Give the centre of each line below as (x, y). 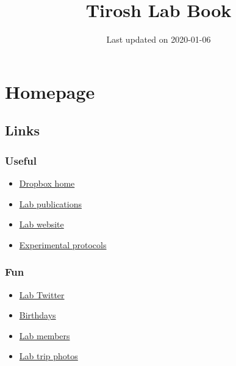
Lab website (41, 224)
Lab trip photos (48, 356)
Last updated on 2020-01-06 (159, 39)
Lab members (45, 335)
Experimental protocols (63, 244)
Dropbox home (47, 183)
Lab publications (50, 203)
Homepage (50, 91)
